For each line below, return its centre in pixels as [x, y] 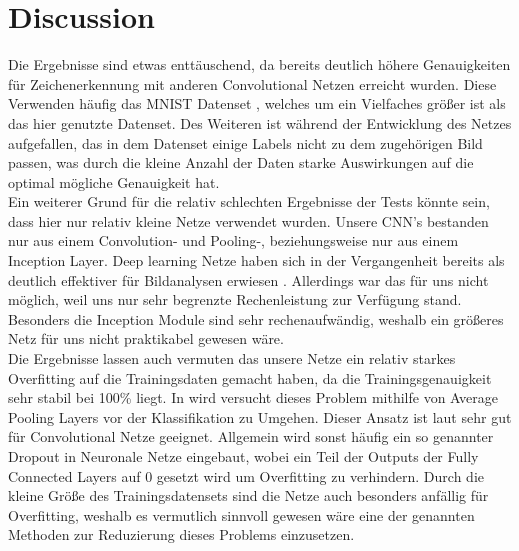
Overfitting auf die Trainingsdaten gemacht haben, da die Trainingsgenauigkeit [250, 377]
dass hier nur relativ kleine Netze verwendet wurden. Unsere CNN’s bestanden [248, 220]
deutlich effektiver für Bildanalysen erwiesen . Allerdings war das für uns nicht [248, 279]
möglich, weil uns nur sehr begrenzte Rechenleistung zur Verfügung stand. [235, 299]
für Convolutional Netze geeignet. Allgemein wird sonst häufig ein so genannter [251, 436]
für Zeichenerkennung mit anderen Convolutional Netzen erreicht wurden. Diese [252, 83]
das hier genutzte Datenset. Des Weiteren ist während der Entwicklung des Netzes [260, 122]
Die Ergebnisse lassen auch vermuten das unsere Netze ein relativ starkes [232, 358]
